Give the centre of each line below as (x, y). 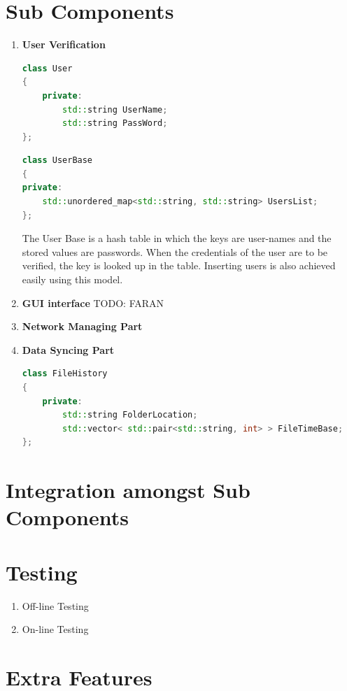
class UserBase (57, 161)
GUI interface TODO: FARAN (93, 302)
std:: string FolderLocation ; (130, 415)
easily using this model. (72, 279)
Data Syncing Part (68, 349)
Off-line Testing (55, 605)
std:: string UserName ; (115, 109)
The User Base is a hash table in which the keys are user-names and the (177, 238)
